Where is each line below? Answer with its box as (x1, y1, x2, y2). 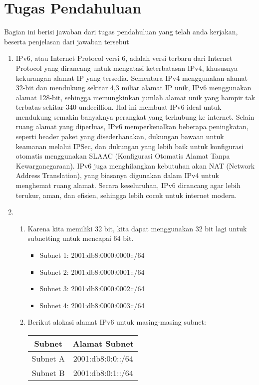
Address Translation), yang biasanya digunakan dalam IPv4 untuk (15, 170, 219, 181)
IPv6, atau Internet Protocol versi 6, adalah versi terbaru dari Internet (15, 53, 233, 63)
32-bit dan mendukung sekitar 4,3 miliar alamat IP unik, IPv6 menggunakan (15, 82, 252, 93)
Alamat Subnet (72, 337, 134, 349)
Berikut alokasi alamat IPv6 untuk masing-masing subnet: (27, 317, 206, 327)
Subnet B (31, 367, 65, 379)
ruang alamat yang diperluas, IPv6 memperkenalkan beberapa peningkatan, (15, 121, 249, 132)
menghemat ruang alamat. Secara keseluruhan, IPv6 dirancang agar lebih (15, 180, 241, 191)
